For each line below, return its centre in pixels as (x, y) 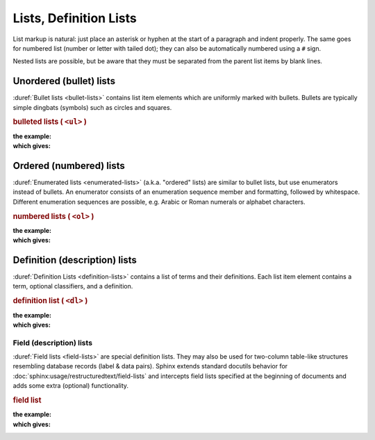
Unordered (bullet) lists (64, 81)
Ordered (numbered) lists (69, 166)
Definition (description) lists (75, 260)
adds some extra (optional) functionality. (70, 386)
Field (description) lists (53, 343)
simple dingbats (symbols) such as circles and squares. (92, 107)
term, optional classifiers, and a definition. (73, 286)
